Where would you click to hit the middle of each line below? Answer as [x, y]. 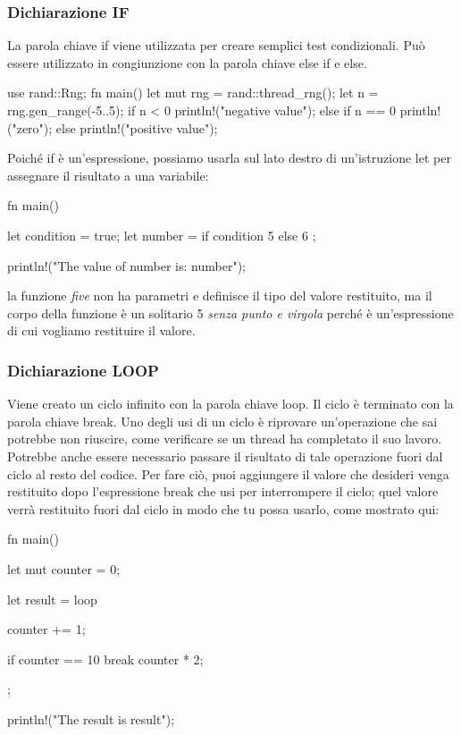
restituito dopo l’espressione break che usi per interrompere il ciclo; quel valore [223, 491]
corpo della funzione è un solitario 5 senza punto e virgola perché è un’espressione [230, 313]
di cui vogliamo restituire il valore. [101, 330]
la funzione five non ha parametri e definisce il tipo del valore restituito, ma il [220, 296]
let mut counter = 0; [64, 568]
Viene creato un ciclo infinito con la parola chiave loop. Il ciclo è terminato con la [230, 404]
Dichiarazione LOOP [83, 370]
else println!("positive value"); [137, 127]
